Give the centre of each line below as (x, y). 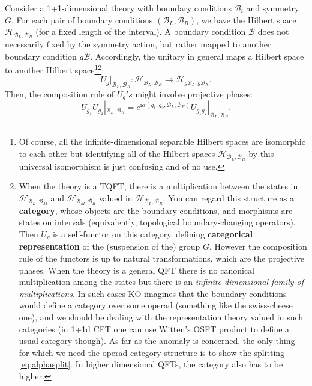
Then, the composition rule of (60, 93)
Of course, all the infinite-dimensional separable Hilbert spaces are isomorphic (162, 142)
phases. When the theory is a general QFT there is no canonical (137, 270)
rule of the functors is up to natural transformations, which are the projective (161, 258)
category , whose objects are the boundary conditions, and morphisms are (156, 210)
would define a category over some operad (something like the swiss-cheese (156, 305)
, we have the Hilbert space (246, 20)
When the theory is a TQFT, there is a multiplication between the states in (158, 186)
